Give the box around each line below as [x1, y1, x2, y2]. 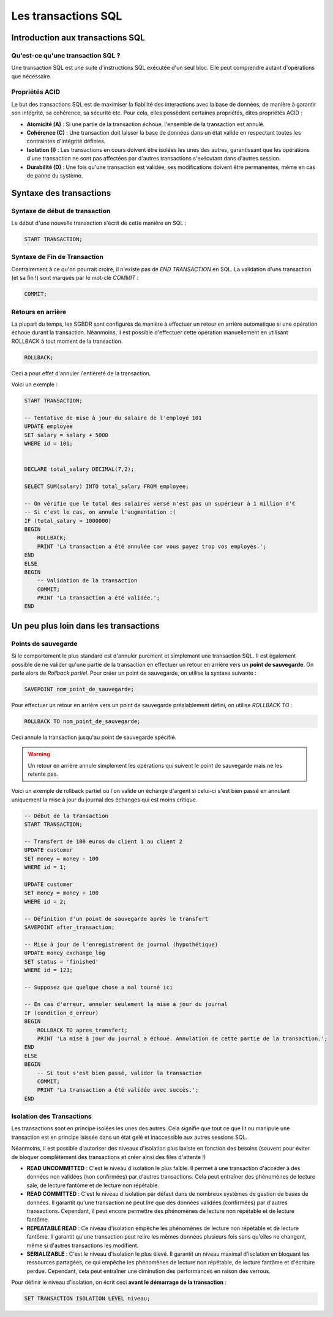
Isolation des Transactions [11, 1112, 92, 1120]
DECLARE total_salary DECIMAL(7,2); [24, 466, 135, 473]
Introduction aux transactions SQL [11, 32, 145, 43]
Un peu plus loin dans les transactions [11, 620, 160, 631]
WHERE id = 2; [24, 898, 67, 905]
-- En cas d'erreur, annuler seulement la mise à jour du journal [24, 1001, 228, 1008]
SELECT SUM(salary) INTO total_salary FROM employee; [24, 482, 189, 490]
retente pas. [28, 770, 58, 778]
